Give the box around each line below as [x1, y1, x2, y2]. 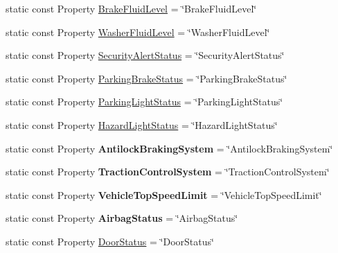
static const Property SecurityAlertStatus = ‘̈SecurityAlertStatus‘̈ [6, 48, 285, 62]
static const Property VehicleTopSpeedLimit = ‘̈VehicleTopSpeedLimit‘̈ [6, 187, 322, 202]
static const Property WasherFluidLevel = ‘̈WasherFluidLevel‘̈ [6, 24, 270, 39]
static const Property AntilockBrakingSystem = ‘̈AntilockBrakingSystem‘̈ [6, 141, 333, 155]
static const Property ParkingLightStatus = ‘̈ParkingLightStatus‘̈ [6, 94, 283, 109]
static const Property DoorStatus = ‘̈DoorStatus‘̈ [6, 234, 214, 248]
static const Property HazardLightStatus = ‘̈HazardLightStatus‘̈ [6, 117, 278, 132]
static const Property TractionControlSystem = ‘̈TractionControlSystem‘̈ [6, 164, 330, 179]
